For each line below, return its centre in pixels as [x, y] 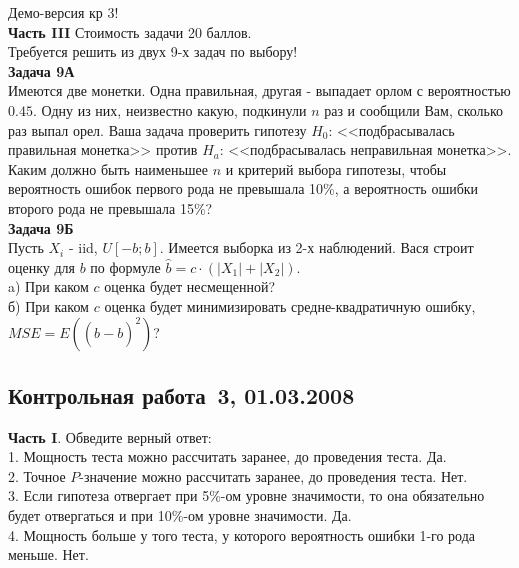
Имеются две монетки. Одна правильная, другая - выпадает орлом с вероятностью [259, 90]
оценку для [42, 266]
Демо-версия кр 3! [63, 12]
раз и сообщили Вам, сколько [414, 109]
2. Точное [37, 475]
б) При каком [48, 305]
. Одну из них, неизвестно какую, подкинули [169, 109]
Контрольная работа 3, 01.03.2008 [181, 394]
